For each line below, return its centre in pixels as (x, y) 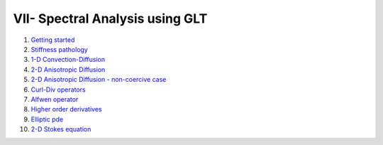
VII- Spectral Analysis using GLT (110, 18)
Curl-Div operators (58, 90)
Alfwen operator (55, 99)
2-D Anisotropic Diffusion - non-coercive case (99, 80)
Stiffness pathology (59, 49)
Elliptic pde (47, 119)
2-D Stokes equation (61, 129)
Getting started (53, 40)
